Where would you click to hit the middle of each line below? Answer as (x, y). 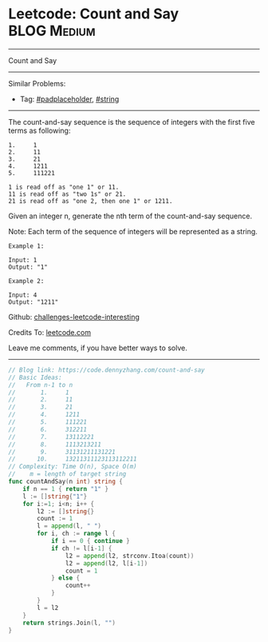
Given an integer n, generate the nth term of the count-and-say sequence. (130, 216)
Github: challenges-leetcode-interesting (74, 317)
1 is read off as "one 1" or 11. (64, 187)
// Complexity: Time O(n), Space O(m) (73, 467)
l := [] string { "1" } (55, 496)
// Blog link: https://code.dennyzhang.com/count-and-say (106, 370)
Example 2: (26, 281)
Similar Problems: (37, 83)
